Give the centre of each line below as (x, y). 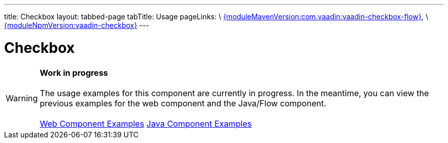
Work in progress (74, 73)
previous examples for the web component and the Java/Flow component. (183, 103)
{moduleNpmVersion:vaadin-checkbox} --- (77, 25)
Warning (22, 98)
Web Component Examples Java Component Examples (146, 123)
